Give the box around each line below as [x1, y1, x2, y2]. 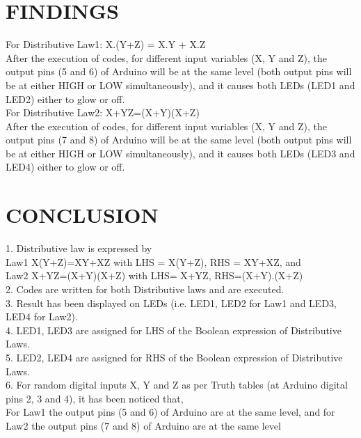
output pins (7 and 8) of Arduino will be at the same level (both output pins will [6, 132, 352, 147]
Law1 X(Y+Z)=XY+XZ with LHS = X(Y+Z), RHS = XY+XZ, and [6, 254, 301, 269]
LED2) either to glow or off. [6, 91, 125, 106]
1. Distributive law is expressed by [6, 241, 152, 256]
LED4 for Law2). [6, 309, 78, 324]
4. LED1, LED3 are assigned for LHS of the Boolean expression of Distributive [6, 322, 342, 337]
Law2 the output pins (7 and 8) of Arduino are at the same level [6, 418, 281, 432]
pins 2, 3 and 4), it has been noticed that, [6, 391, 184, 405]
